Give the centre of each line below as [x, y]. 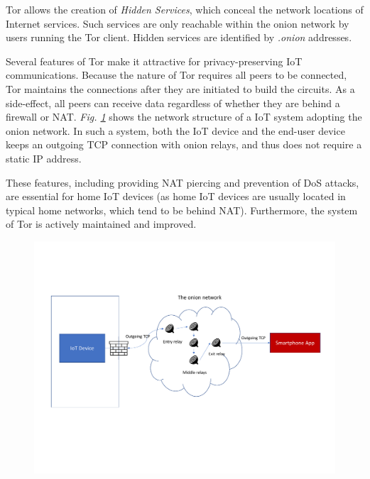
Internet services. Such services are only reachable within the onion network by [178, 23]
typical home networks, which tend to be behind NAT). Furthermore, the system [182, 210]
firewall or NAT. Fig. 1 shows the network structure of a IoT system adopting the [184, 117]
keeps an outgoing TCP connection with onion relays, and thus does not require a [184, 144]
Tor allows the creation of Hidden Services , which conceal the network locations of [185, 9]
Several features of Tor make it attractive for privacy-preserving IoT [154, 61]
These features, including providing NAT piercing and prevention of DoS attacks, [183, 182]
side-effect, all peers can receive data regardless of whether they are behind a [173, 103]
